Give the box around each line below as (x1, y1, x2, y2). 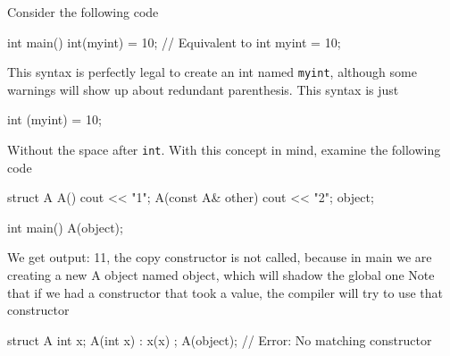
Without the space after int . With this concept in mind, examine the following (7, 140, 441, 159)
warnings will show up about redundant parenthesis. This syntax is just (7, 80, 399, 98)
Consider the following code (7, 3, 159, 21)
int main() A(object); (7, 217, 123, 236)
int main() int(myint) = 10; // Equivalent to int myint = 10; (7, 32, 341, 51)
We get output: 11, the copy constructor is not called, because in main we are (7, 248, 432, 267)
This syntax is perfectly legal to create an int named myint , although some (7, 63, 417, 81)
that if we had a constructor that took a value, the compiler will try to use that (7, 283, 443, 301)
